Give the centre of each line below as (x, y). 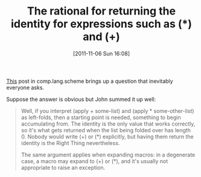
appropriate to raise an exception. (63, 167)
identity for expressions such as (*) (101, 24)
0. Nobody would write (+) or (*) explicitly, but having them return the (107, 137)
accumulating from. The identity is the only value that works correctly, (108, 124)
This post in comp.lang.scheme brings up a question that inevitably (90, 81)
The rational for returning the (101, 11)
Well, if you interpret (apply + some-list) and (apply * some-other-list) (107, 111)
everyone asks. (25, 87)
